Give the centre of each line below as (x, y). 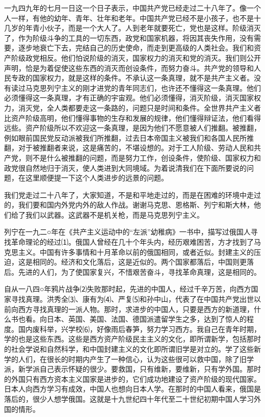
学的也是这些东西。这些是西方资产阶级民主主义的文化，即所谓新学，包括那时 (132, 339)
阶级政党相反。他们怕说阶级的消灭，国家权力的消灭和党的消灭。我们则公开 (136, 57)
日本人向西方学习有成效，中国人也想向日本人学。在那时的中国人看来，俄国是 (132, 389)
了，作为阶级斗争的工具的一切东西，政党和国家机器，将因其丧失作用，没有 (129, 37)
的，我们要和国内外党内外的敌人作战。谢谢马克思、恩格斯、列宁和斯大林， (129, 205)
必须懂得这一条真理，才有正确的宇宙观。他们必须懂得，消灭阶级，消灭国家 (129, 98)
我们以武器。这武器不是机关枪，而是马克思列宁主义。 (114, 214)
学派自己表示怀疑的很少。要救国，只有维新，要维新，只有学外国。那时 (143, 369)
